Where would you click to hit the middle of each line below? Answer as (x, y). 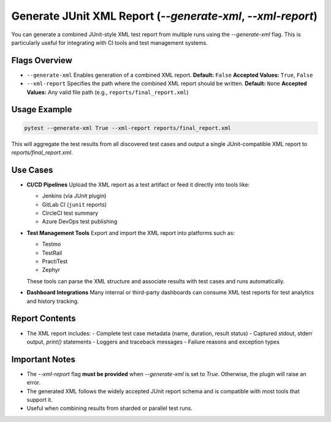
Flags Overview (42, 60)
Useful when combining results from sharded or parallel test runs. (110, 409)
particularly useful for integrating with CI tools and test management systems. (109, 42)
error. (34, 383)
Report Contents (44, 319)
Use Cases (32, 170)
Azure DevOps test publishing (80, 221)
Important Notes (44, 359)
